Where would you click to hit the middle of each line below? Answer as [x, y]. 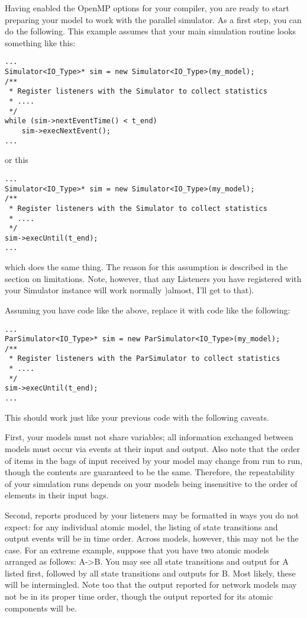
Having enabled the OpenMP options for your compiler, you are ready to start [147, 8]
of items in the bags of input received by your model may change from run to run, [154, 460]
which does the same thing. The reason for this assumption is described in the [146, 267]
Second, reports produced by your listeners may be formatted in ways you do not [152, 515]
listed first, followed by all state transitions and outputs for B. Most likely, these [150, 573]
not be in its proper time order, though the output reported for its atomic [139, 596]
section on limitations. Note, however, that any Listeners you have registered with [153, 278]
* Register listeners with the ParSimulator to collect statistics [145, 359]
